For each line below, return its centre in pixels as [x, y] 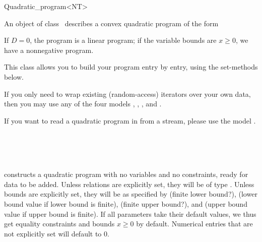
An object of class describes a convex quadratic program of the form [111, 23]
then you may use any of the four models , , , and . [83, 104]
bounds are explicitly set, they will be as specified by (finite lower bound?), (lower [131, 194]
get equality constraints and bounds [59, 224]
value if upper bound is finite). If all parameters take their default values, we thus [130, 214]
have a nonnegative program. [49, 50]
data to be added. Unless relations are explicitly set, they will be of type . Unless [129, 184]
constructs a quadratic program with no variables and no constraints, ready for [126, 174]
